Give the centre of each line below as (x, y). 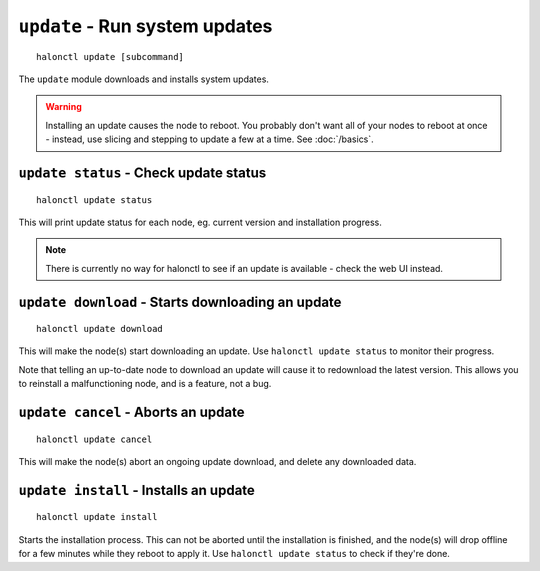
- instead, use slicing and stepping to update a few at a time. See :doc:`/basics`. (209, 139)
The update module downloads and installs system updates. (144, 79)
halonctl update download (100, 329)
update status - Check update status (142, 172)
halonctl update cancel (94, 439)
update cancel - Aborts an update (131, 412)
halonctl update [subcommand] (110, 56)
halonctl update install (97, 517)
